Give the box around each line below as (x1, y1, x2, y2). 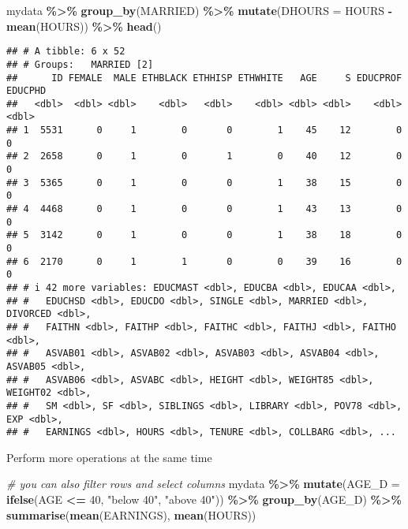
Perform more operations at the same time (6, 449, 212, 465)
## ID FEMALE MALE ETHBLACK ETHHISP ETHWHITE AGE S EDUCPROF (6, 72, 402, 84)
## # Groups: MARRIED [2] (6, 58, 154, 70)
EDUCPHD (6, 85, 47, 97)
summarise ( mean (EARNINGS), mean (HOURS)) (6, 506, 256, 523)
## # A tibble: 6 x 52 (6, 46, 125, 58)
